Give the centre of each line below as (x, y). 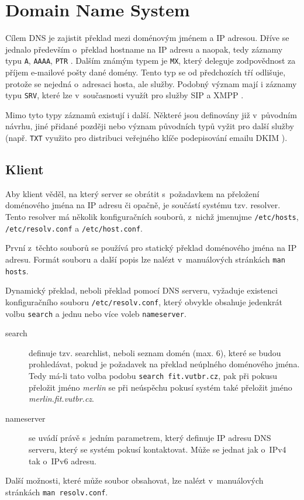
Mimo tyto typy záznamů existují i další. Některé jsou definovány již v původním (151, 114)
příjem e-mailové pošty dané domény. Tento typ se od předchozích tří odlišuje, (146, 72)
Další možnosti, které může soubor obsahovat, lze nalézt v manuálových (134, 480)
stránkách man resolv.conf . (57, 492)
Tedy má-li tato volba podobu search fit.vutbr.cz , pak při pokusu (153, 375)
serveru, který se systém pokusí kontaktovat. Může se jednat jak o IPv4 (158, 449)
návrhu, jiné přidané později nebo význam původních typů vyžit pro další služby (150, 126)
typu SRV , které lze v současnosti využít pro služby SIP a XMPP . (125, 95)
